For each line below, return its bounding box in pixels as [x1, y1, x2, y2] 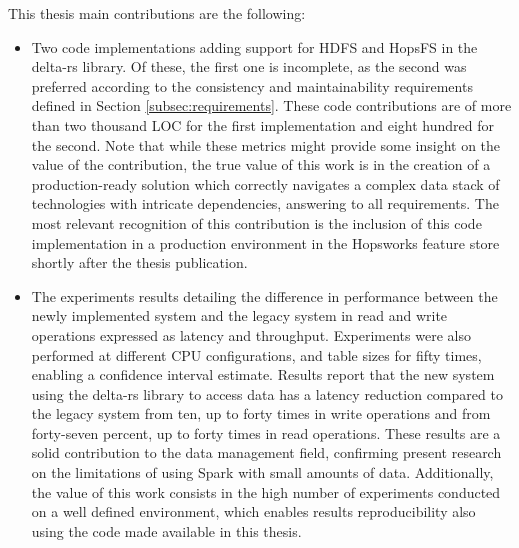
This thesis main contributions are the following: [8, 3, 306, 23]
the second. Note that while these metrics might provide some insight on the [31, 134, 501, 155]
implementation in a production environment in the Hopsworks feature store [31, 232, 500, 253]
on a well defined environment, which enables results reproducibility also [31, 501, 476, 522]
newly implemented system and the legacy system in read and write [31, 305, 448, 326]
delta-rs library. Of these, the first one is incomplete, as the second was [31, 56, 467, 77]
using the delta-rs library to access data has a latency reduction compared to [31, 383, 503, 404]
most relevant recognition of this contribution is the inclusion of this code [31, 212, 482, 233]
